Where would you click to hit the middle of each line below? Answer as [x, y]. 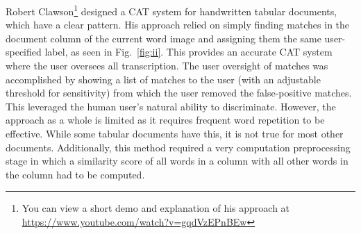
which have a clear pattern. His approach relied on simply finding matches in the [178, 25]
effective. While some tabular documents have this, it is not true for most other [175, 133]
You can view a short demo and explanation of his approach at [156, 208]
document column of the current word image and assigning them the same [163, 38]
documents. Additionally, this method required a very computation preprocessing [178, 147]
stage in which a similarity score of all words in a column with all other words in [177, 161]
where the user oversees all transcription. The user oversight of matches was [167, 66]
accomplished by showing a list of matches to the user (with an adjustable [163, 79]
